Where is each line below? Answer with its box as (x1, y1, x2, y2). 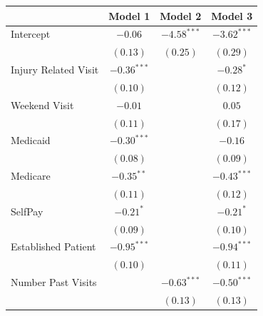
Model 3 (211, 8, 253, 23)
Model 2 (160, 8, 202, 23)
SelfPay (11, 203, 43, 218)
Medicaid (11, 133, 51, 148)
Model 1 (108, 8, 150, 23)
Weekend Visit (11, 97, 74, 112)
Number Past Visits (11, 275, 97, 290)
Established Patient (11, 239, 96, 254)
